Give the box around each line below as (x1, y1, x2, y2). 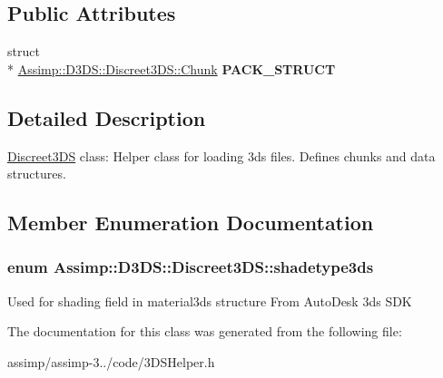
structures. (7, 164, 66, 183)
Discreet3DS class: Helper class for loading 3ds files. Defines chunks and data (7, 146, 436, 165)
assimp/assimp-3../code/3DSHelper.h (7, 352, 215, 371)
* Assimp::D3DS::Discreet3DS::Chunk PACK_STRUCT (7, 59, 336, 78)
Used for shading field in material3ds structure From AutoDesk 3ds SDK (7, 291, 412, 310)
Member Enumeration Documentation (7, 208, 374, 237)
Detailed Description (7, 103, 206, 131)
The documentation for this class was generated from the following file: (7, 322, 402, 341)
